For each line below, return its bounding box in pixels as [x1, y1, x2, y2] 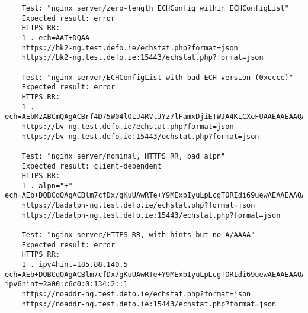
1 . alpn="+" [21, 181, 73, 190]
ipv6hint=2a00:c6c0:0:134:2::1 [5, 280, 128, 289]
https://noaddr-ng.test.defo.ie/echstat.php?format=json [21, 290, 251, 299]
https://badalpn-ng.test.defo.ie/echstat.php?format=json [21, 201, 255, 210]
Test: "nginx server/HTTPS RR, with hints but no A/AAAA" [21, 231, 255, 240]
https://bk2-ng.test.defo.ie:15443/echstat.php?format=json [21, 53, 264, 62]
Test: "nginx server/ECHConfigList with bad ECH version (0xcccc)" [21, 73, 293, 82]
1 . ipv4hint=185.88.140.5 [21, 260, 128, 269]
